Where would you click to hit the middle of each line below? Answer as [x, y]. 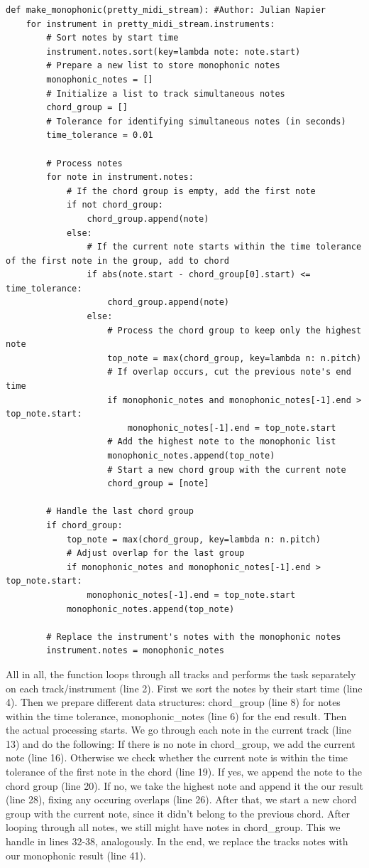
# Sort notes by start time [112, 38]
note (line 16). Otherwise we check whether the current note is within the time [177, 757]
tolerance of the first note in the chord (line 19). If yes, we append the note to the [184, 772]
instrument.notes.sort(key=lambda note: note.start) [174, 52]
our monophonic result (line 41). [76, 855]
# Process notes [84, 163]
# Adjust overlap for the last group [155, 553]
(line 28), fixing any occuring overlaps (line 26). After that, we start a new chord [181, 799]
